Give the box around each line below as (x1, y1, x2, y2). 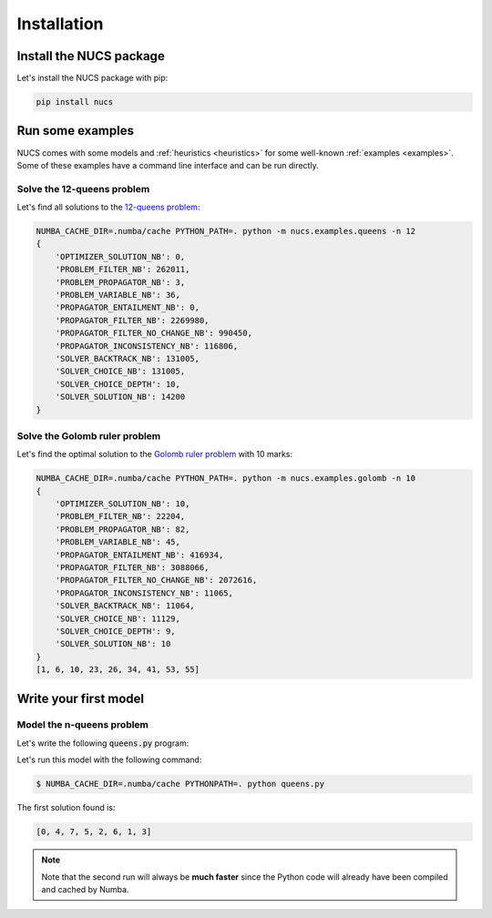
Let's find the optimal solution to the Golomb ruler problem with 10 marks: (16, 449, 293, 460)
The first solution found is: (16, 802, 116, 813)
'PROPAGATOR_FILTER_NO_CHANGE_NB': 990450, (55, 328, 252, 339)
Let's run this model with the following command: (16, 754, 202, 765)
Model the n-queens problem (16, 719, 149, 731)
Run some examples (16, 123, 134, 138)
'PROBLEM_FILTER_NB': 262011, (55, 264, 190, 275)
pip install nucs (36, 97, 114, 107)
